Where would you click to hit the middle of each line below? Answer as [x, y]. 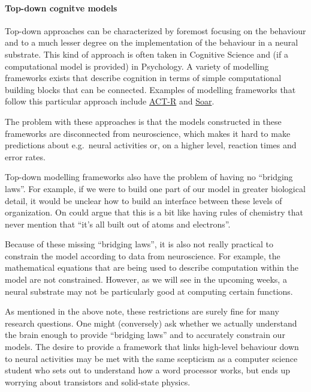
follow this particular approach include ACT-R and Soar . [110, 101]
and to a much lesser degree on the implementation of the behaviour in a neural [152, 42]
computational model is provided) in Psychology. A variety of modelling [137, 66]
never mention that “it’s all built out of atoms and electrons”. [118, 224]
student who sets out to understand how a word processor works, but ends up [148, 370]
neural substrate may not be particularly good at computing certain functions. [149, 291]
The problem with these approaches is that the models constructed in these [143, 121]
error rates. [25, 156]
